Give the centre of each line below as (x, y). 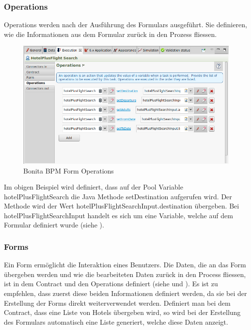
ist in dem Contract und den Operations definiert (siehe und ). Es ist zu (111, 284)
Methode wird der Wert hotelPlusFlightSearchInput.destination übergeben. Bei (122, 206)
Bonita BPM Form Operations (69, 170)
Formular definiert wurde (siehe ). (54, 225)
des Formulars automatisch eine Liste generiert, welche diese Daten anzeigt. (116, 321)
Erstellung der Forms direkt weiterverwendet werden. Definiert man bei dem (117, 303)
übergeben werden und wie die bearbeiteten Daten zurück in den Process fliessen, (125, 274)
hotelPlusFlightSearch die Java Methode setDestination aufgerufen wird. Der (118, 196)
